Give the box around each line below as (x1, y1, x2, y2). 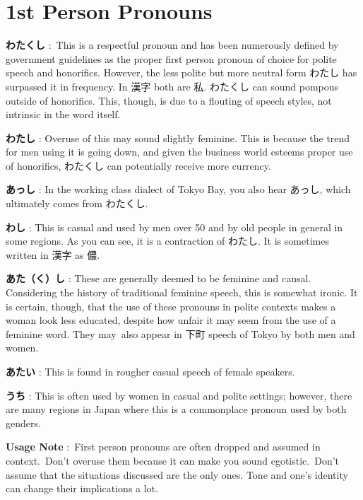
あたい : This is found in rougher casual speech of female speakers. (6, 364, 295, 378)
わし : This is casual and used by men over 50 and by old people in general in (6, 219, 343, 234)
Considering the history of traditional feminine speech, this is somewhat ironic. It (6, 285, 358, 300)
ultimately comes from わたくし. (6, 196, 148, 211)
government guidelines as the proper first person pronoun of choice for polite (6, 51, 337, 66)
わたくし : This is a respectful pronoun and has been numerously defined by (6, 37, 339, 52)
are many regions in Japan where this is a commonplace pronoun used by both (6, 402, 347, 417)
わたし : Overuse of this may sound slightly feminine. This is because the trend (6, 130, 350, 145)
